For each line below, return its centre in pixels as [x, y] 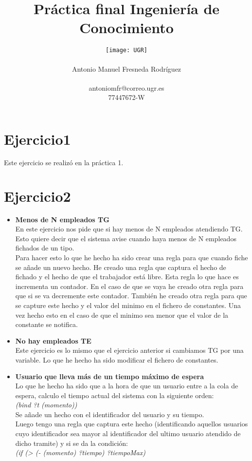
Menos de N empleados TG [62, 219]
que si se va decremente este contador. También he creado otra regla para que [131, 296]
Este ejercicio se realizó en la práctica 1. [64, 162]
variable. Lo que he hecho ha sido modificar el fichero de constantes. [117, 359]
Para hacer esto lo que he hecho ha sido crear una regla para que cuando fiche [132, 257]
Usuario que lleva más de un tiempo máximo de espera [110, 376]
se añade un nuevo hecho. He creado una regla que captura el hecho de [121, 267]
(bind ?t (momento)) [46, 405]
